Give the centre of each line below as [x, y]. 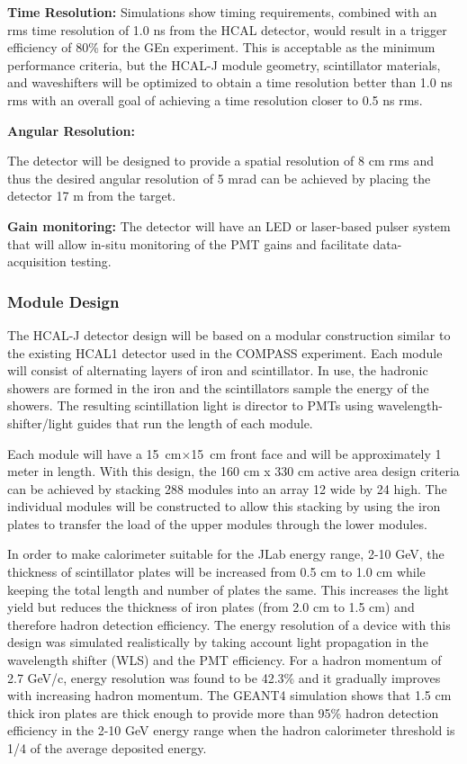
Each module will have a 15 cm [94, 453]
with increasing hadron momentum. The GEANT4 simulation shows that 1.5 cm [229, 695]
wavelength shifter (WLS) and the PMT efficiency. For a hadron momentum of [225, 660]
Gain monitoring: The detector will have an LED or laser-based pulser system [229, 225]
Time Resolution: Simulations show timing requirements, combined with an [222, 12]
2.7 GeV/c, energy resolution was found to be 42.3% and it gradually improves [224, 677]
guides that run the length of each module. [195, 422]
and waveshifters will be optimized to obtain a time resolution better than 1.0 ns [230, 82]
